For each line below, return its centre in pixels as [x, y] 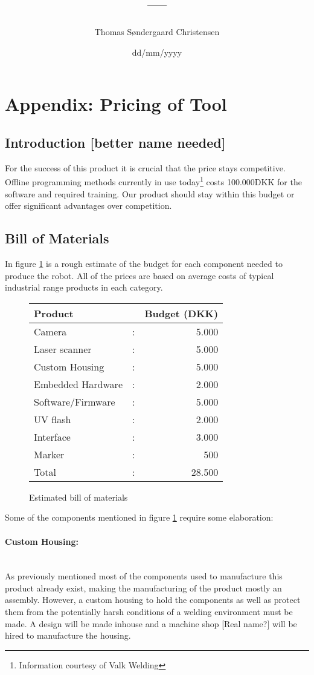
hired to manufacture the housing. [68, 635]
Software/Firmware [75, 401]
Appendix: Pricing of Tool [116, 104]
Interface [52, 436]
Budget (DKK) [181, 313]
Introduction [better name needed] [115, 142]
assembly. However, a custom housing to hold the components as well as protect [153, 600]
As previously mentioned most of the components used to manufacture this [144, 576]
